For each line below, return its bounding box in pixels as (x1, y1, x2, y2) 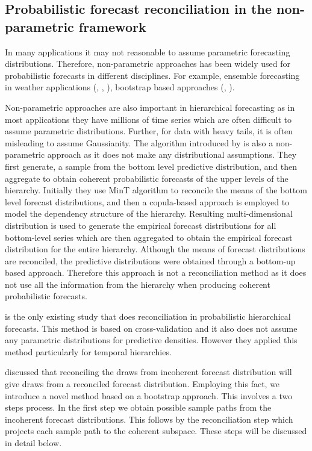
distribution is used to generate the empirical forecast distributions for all (5, 219, 276, 231)
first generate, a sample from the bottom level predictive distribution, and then (5, 160, 298, 172)
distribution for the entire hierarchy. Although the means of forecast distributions (5, 243, 305, 255)
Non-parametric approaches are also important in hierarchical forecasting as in (5, 101, 295, 113)
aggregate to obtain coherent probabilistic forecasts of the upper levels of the (5, 172, 289, 184)
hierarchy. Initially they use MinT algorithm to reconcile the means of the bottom (5, 184, 307, 196)
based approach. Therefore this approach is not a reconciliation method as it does (5, 266, 307, 279)
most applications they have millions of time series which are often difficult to (5, 113, 292, 125)
